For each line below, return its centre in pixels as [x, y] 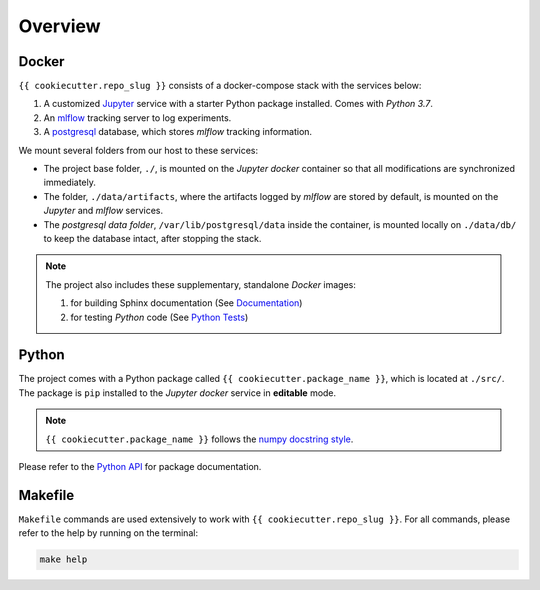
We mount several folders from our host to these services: [138, 150]
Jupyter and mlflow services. [103, 211]
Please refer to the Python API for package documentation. [140, 466]
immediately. [70, 182]
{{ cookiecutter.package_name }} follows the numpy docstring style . [199, 439]
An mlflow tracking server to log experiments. [137, 117]
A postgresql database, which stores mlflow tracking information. [178, 132]
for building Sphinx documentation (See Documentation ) [186, 303]
